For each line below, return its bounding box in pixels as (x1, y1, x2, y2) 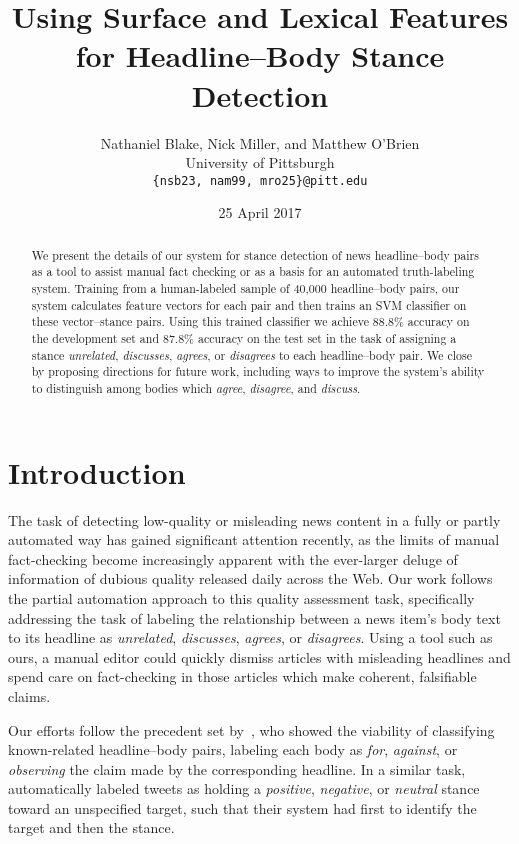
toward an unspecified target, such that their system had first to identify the (8, 797, 477, 818)
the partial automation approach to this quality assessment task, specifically (8, 587, 475, 608)
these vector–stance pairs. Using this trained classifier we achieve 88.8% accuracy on (31, 313, 470, 330)
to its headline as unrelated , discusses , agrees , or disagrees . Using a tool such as (8, 627, 493, 648)
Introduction (8, 451, 186, 492)
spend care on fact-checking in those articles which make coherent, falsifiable (8, 666, 477, 687)
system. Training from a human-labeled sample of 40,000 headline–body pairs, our (31, 280, 460, 297)
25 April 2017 (218, 202, 302, 223)
